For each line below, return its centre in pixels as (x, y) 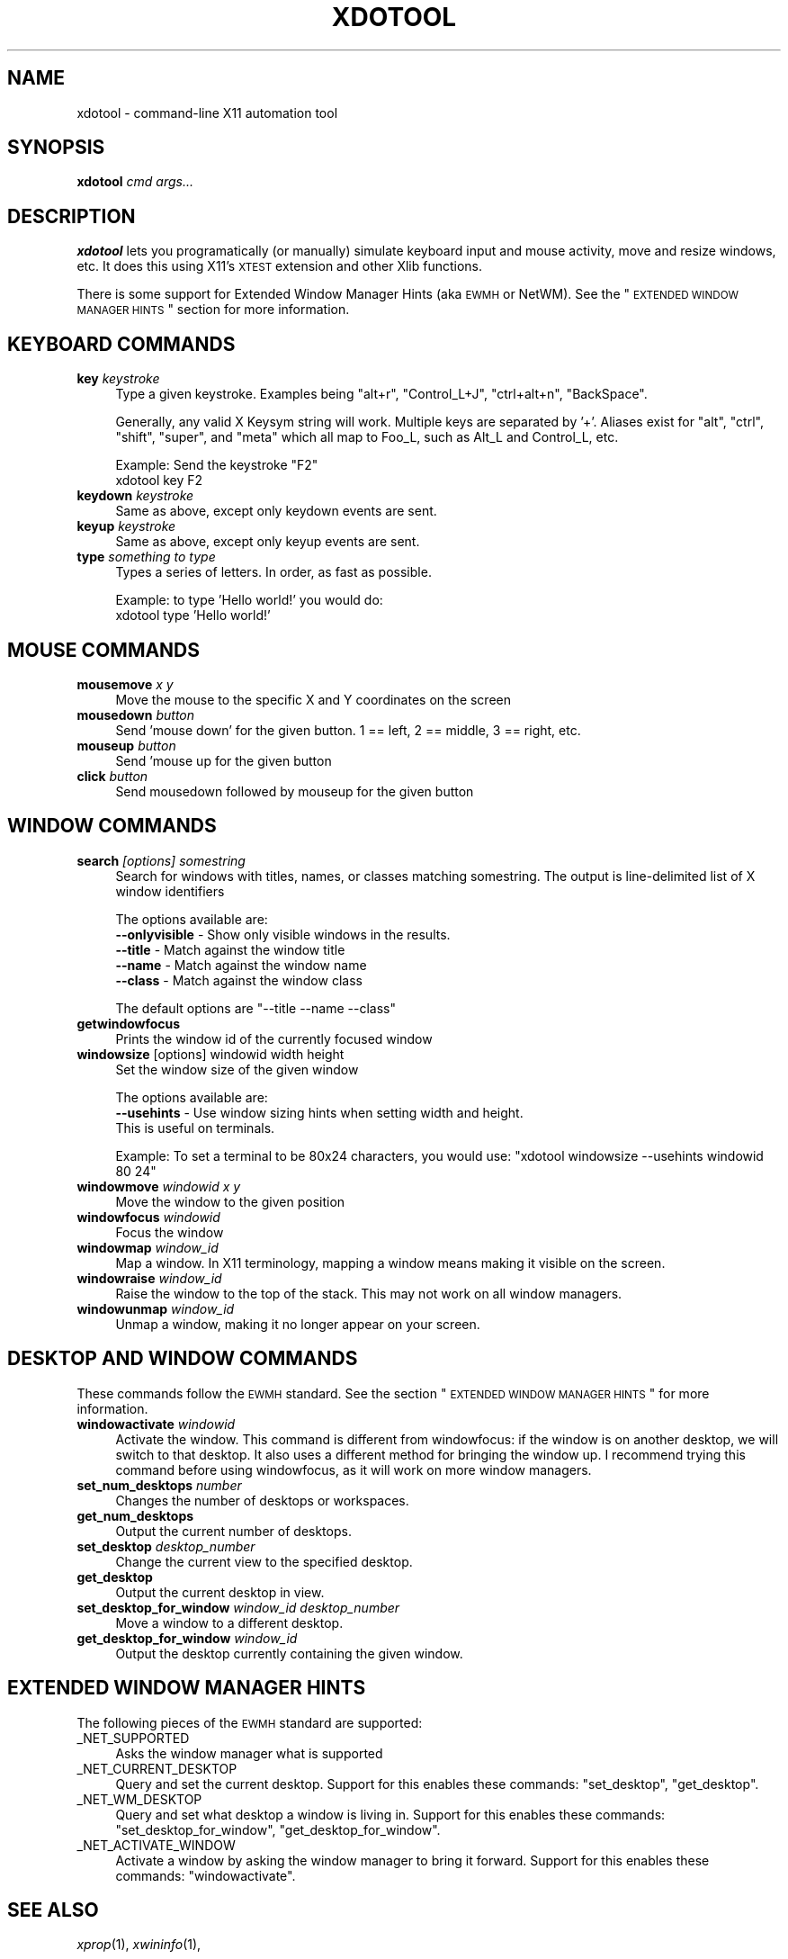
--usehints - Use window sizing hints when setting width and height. (319, 1112)
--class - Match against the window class (239, 980)
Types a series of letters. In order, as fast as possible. (273, 572)
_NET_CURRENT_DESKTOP (157, 1768)
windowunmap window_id (156, 1308)
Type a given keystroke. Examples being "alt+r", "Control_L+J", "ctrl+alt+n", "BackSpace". (381, 394)
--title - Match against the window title (230, 949)
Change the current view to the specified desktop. (264, 1561)
